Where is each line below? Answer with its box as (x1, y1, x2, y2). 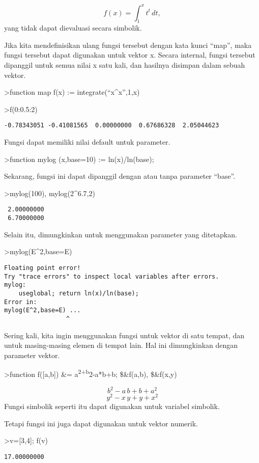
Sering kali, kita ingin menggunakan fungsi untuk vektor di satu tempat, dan (4, 330, 245, 340)
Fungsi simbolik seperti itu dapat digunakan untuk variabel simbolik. (4, 401, 220, 412)
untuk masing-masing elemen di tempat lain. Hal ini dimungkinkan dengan (4, 340, 238, 350)
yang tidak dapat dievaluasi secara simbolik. (4, 22, 142, 33)
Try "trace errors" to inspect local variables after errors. (4, 273, 219, 280)
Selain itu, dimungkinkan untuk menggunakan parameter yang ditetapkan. (4, 229, 237, 239)
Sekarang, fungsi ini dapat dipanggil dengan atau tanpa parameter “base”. (4, 171, 236, 181)
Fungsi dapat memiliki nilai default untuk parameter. (4, 137, 170, 147)
